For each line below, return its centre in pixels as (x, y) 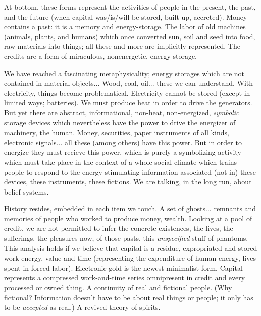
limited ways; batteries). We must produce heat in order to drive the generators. (128, 103)
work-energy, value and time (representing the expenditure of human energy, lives (130, 258)
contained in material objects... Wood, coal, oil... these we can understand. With (129, 83)
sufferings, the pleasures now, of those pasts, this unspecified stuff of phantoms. (126, 238)
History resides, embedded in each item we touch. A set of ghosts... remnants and (130, 208)
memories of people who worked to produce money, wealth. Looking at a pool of (128, 218)
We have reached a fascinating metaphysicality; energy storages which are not (124, 73)
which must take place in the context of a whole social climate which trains (121, 162)
